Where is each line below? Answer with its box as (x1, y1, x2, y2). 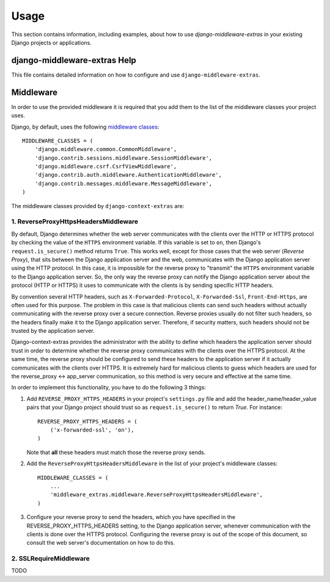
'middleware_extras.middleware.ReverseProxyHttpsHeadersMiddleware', (50, 491, 263, 498)
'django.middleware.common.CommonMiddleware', (34, 146, 177, 153)
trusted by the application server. (11, 327, 95, 335)
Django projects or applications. (11, 39, 92, 46)
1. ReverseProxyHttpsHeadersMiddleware (11, 217, 139, 226)
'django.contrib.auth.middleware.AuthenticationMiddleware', (34, 171, 222, 179)
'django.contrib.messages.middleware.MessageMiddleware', (34, 180, 213, 187)
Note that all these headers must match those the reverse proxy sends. (26, 449, 206, 456)
